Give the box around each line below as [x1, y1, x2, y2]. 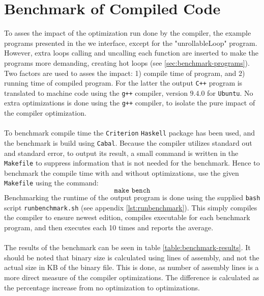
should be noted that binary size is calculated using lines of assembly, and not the [4, 252, 259, 262]
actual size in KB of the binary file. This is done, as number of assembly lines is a [4, 262, 259, 273]
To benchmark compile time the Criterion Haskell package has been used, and [4, 127, 255, 138]
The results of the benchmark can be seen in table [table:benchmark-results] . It [4, 242, 251, 253]
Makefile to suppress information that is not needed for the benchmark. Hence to [4, 157, 260, 168]
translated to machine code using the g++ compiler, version [4, 87, 188, 98]
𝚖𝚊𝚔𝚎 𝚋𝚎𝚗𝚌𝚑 [114, 187, 151, 195]
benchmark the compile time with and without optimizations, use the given [4, 167, 239, 178]
